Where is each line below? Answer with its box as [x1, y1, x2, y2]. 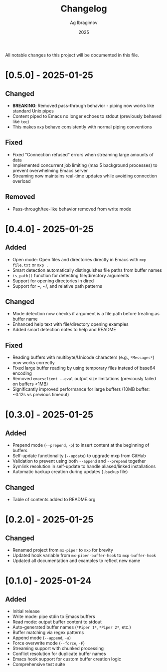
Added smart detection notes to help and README [12, 327, 116, 333]
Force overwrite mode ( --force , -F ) [12, 640, 85, 646]
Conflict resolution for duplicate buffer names [12, 651, 106, 657]
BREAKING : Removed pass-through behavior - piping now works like [12, 102, 155, 108]
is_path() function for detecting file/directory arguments [12, 272, 130, 278]
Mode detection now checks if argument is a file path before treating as [12, 311, 160, 317]
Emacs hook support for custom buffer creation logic [12, 656, 121, 662]
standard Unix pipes [12, 108, 54, 114]
